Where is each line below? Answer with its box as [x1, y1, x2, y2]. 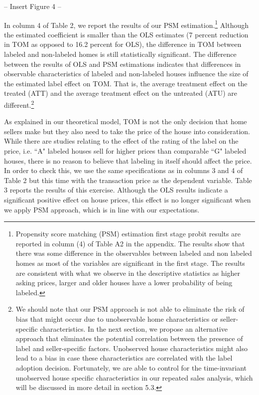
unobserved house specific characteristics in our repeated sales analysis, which [15, 372, 253, 383]
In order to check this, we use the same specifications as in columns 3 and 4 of [4, 165, 243, 176]
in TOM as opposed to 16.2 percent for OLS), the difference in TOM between [4, 39, 242, 49]
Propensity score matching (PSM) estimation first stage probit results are [15, 228, 241, 239]
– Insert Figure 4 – [4, 1, 61, 11]
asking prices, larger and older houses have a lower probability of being [15, 277, 233, 288]
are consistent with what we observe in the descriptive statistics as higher [15, 267, 241, 278]
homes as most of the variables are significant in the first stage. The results [15, 257, 245, 268]
